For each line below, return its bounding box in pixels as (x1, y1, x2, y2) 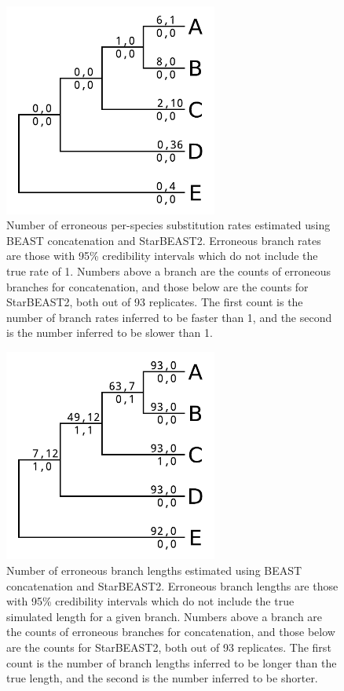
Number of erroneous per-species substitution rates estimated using (6, 217, 331, 233)
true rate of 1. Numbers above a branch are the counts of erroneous (6, 262, 331, 279)
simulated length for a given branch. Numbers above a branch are (6, 608, 323, 624)
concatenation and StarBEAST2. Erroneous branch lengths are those (6, 577, 339, 594)
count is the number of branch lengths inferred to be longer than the (6, 654, 337, 671)
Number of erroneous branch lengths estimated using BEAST (6, 562, 302, 579)
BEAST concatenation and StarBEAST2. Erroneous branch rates (6, 232, 321, 248)
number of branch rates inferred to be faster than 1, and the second (6, 309, 332, 325)
